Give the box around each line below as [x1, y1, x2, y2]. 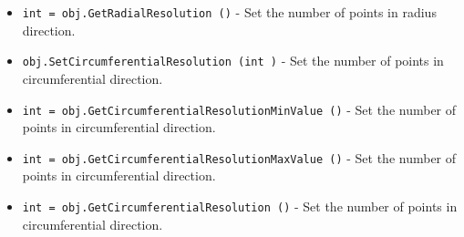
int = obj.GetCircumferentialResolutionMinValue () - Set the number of [22, 99, 457, 118]
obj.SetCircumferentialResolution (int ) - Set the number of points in [22, 51, 444, 70]
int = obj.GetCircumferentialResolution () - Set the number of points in [22, 197, 458, 215]
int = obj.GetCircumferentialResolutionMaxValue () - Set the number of [22, 148, 457, 167]
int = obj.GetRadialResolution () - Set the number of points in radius [22, 3, 437, 21]
